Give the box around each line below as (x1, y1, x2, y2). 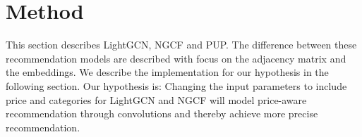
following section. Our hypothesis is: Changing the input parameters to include (6, 78, 347, 93)
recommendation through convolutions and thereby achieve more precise (6, 106, 318, 121)
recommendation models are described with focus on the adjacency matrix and (6, 51, 346, 65)
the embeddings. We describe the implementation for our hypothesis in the (6, 65, 329, 79)
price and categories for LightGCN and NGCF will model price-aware (6, 92, 307, 107)
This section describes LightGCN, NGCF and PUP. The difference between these (6, 37, 357, 52)
